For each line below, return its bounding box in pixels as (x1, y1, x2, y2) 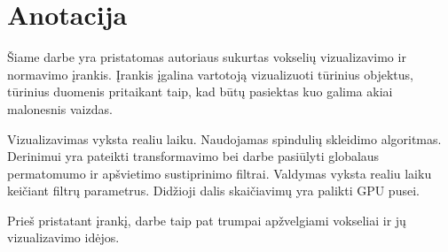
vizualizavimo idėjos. (7, 228, 120, 247)
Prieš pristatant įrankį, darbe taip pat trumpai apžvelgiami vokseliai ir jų (7, 210, 406, 229)
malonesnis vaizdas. (7, 99, 113, 118)
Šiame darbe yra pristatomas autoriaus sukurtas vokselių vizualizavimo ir (7, 48, 406, 66)
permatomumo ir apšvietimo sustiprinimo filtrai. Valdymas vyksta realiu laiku (7, 164, 432, 182)
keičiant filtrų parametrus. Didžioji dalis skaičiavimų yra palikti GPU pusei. (7, 181, 420, 200)
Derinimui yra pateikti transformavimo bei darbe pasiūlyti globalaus (7, 147, 380, 165)
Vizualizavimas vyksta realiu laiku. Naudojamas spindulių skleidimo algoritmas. (7, 129, 442, 148)
